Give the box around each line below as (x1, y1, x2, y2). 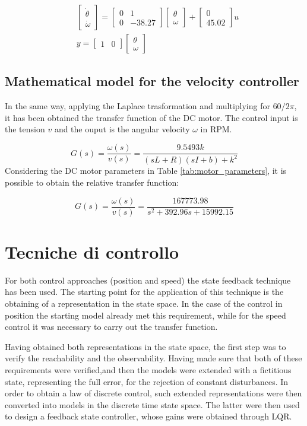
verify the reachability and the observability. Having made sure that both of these (5, 352, 302, 364)
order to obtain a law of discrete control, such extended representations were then (5, 387, 302, 399)
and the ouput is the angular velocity (54, 123, 190, 135)
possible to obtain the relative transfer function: (5, 176, 179, 189)
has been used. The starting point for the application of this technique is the (5, 285, 284, 298)
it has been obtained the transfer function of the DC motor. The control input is (5, 111, 298, 123)
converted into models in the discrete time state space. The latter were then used (5, 398, 300, 411)
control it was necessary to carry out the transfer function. (5, 320, 218, 333)
